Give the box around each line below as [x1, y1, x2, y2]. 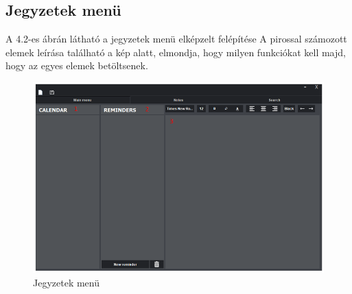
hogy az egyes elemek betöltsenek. [5, 58, 148, 73]
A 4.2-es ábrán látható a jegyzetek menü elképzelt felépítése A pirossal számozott [5, 32, 347, 46]
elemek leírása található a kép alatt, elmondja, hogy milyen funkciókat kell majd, [5, 45, 346, 59]
